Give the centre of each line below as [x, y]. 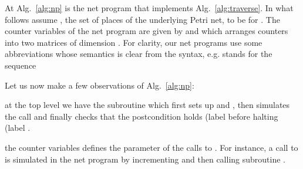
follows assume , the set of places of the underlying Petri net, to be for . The [142, 19]
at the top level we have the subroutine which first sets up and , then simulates [147, 105]
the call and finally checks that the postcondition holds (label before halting [142, 116]
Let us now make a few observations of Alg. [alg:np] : [100, 85]
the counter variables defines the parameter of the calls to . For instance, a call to [151, 147]
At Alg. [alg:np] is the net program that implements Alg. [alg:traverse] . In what [149, 8]
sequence [21, 65]
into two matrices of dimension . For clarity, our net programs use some [134, 42]
